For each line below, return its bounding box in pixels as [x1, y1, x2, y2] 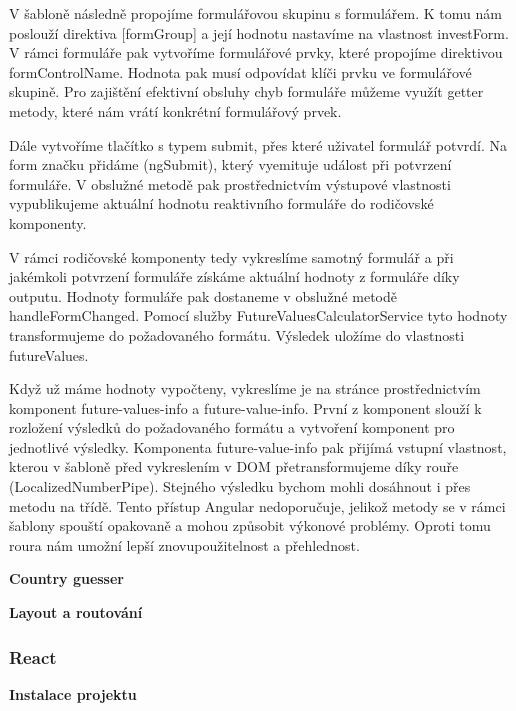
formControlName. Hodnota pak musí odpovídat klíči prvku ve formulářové [9, 61, 472, 82]
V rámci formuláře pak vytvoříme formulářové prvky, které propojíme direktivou [9, 42, 503, 63]
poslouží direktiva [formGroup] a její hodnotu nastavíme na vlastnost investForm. [9, 22, 509, 43]
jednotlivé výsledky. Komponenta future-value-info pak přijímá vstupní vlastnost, [9, 436, 507, 457]
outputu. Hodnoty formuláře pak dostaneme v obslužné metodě [9, 285, 397, 306]
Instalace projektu [9, 683, 137, 704]
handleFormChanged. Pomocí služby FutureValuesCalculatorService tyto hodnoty [9, 305, 508, 326]
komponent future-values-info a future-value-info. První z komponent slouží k [9, 397, 482, 418]
